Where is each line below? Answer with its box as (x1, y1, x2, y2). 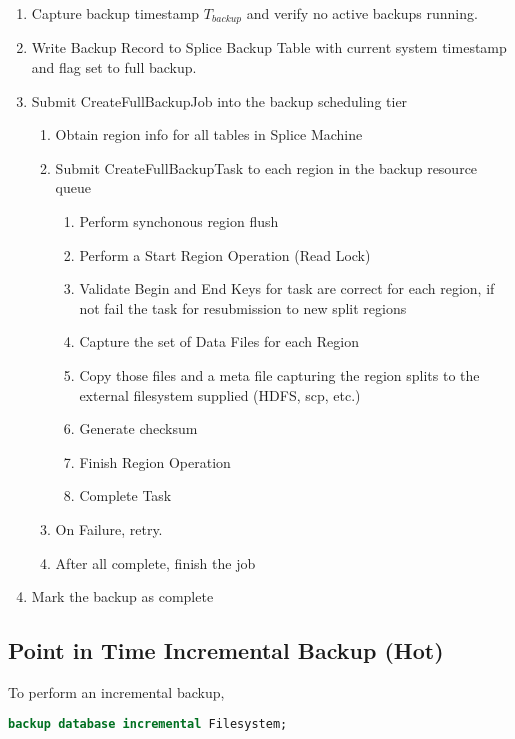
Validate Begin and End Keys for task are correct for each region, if (79, 278, 495, 299)
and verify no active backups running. (246, 3, 478, 23)
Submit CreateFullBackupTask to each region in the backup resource (55, 157, 478, 178)
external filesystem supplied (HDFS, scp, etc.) (79, 384, 361, 405)
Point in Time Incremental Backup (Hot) (8, 635, 444, 666)
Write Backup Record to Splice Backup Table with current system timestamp (31, 37, 507, 58)
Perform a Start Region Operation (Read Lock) (79, 244, 371, 265)
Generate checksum (79, 418, 198, 439)
